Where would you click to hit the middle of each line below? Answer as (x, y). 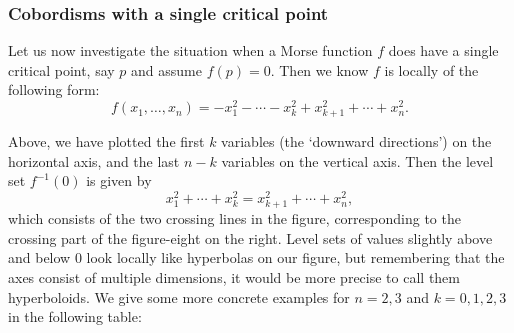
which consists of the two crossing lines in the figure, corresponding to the (234, 218)
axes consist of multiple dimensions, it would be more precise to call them (234, 277)
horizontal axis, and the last (94, 160)
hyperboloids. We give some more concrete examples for (179, 296)
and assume (166, 69)
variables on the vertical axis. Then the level (357, 160)
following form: (54, 89)
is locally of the (431, 69)
